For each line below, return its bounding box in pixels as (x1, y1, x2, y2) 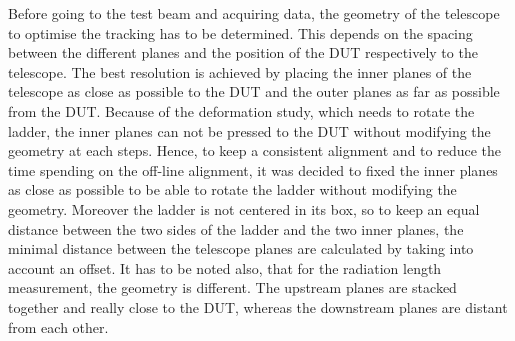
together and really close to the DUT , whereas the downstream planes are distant (8, 296, 508, 317)
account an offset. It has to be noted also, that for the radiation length (8, 257, 442, 278)
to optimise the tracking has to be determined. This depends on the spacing (8, 22, 473, 43)
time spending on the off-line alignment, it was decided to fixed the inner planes (8, 159, 498, 180)
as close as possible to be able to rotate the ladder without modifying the (8, 179, 457, 200)
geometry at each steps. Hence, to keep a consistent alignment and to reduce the (8, 140, 502, 161)
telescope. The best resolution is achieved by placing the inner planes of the (8, 61, 472, 82)
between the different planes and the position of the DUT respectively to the (8, 42, 478, 63)
